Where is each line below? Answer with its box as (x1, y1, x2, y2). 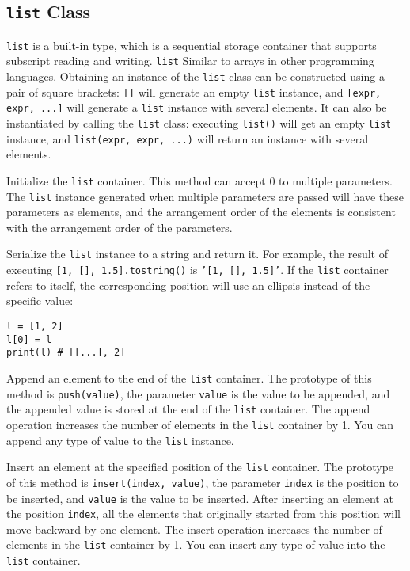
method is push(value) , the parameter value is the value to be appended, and (6, 385, 390, 402)
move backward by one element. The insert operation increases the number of (6, 520, 382, 537)
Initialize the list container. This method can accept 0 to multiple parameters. (6, 172, 393, 188)
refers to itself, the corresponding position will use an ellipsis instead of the (6, 276, 370, 293)
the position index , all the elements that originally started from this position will (6, 505, 401, 522)
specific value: (6, 292, 74, 309)
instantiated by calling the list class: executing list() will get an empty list (6, 115, 392, 131)
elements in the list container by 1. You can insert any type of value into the (6, 536, 385, 553)
